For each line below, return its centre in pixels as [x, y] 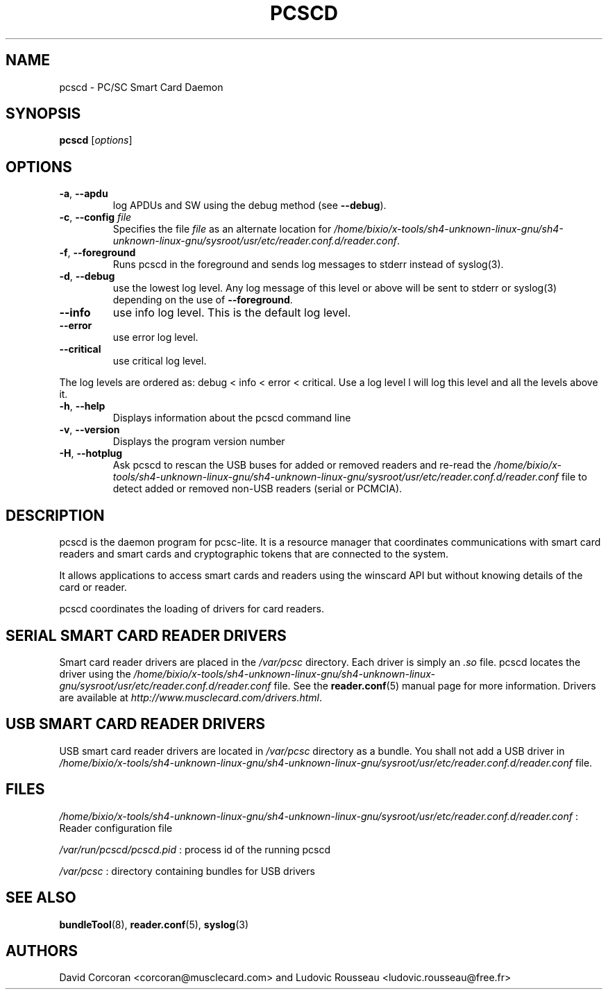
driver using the [95, 674]
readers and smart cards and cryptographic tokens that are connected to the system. [254, 554]
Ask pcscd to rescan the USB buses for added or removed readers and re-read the [302, 465]
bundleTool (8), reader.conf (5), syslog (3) [154, 924]
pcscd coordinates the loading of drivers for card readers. [192, 609]
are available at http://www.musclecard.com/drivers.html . [191, 697]
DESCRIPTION [55, 515]
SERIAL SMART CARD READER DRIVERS [146, 635]
